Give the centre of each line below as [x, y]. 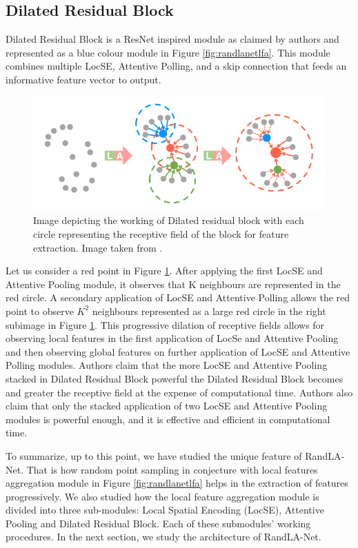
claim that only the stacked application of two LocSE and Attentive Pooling [167, 406]
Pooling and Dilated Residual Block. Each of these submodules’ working [158, 523]
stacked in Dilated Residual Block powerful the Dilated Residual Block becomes [175, 378]
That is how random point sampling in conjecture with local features [172, 469]
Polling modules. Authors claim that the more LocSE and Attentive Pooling [167, 365]
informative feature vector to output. [83, 79]
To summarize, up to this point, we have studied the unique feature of [154, 455]
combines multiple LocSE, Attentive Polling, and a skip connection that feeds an [176, 66]
